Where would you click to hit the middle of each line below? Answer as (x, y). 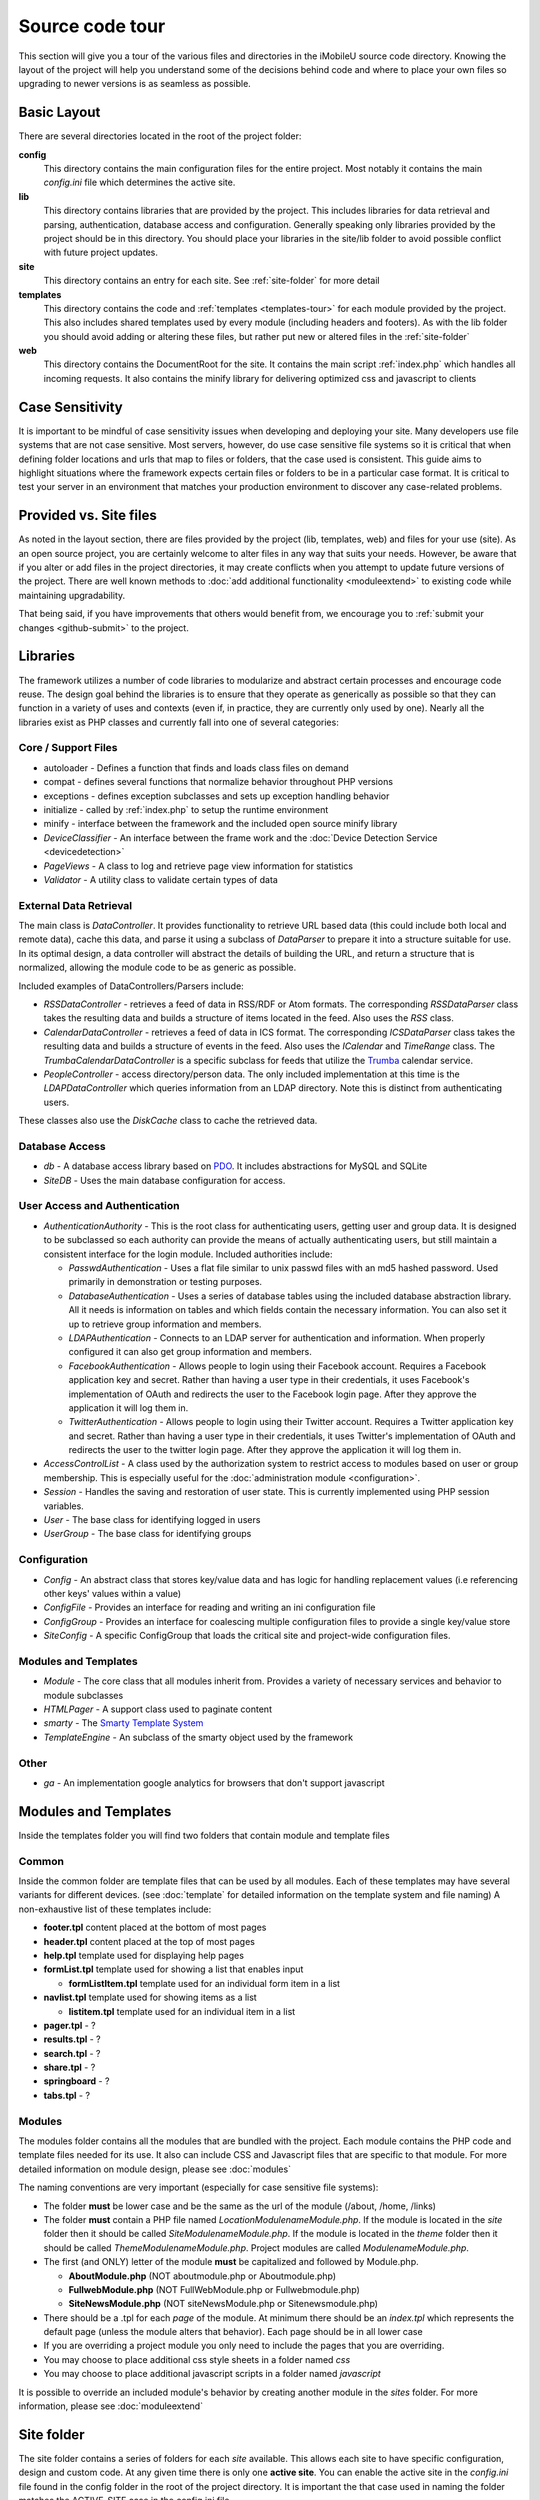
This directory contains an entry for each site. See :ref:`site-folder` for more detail (211, 281)
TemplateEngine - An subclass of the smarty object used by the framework (198, 1737)
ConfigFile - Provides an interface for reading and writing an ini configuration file (209, 1607)
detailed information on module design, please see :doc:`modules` (155, 2169)
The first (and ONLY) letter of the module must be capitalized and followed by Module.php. (231, 2262)
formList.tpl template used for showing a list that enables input (173, 1969)
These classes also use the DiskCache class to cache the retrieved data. (168, 1121)
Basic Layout (59, 112)
